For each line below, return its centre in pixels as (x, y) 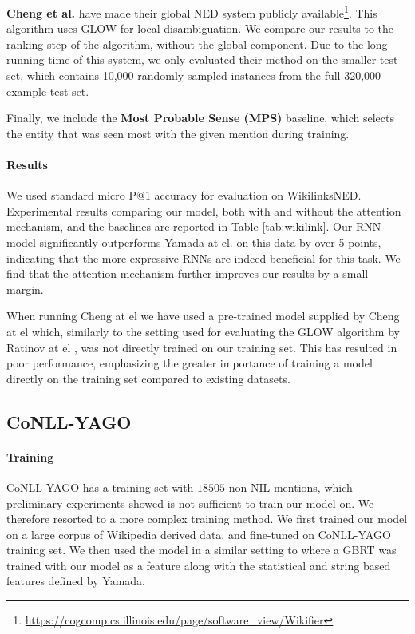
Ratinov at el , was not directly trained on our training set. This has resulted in (202, 347)
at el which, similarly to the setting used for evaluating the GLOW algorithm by (203, 331)
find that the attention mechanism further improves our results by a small (188, 273)
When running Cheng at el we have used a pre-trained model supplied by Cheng (203, 316)
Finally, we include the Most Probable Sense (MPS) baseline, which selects (200, 118)
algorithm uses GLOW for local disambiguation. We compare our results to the (200, 28)
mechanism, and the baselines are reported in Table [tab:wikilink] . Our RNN (194, 226)
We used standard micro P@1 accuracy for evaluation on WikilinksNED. (184, 195)
